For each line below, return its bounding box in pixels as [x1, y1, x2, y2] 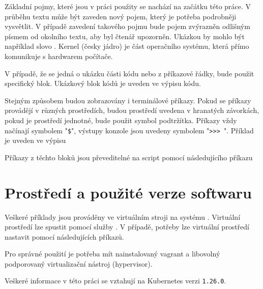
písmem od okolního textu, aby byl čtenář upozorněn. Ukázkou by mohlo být [5, 31, 245, 41]
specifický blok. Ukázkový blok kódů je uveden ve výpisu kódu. [5, 78, 201, 89]
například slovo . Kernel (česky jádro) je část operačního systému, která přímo [5, 41, 249, 51]
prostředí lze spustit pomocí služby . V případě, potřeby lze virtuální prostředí [5, 221, 249, 232]
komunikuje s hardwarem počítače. [5, 50, 113, 61]
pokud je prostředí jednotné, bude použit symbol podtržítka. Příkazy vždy [5, 114, 237, 125]
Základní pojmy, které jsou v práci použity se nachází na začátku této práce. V [5, 1, 251, 11]
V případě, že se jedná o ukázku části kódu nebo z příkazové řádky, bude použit [5, 68, 254, 78]
